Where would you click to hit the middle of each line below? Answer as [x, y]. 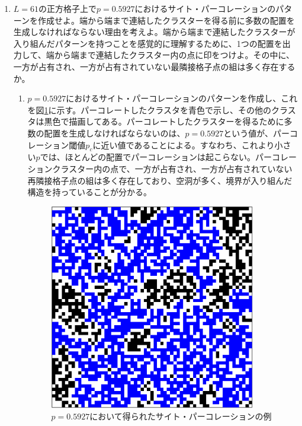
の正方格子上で [68, 8]
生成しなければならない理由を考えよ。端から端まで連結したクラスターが [154, 32]
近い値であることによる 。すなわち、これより [188, 144]
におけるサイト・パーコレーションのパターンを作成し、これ [182, 98]
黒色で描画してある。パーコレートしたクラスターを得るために [164, 121]
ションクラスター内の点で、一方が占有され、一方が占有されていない [160, 168]
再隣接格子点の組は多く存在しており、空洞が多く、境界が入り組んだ [160, 180]
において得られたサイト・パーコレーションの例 [181, 416]
